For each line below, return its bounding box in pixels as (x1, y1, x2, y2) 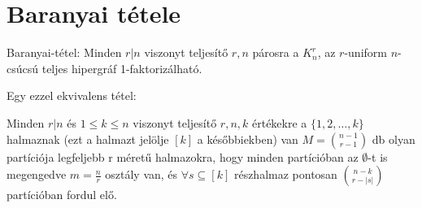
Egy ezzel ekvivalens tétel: (7, 87, 137, 104)
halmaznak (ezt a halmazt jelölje (7, 130, 169, 147)
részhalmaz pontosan (233, 166, 337, 183)
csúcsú (7, 59, 39, 76)
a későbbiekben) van (197, 130, 298, 147)
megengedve (7, 166, 67, 183)
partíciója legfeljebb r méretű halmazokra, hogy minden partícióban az (7, 148, 359, 165)
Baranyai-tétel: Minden (7, 44, 122, 61)
